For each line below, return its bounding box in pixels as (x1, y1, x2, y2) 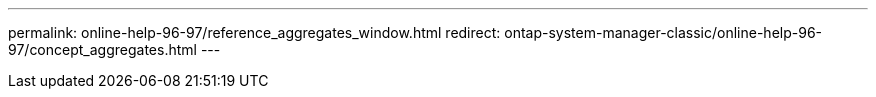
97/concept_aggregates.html (8, 41, 197, 58)
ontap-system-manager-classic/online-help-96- (504, 24, 822, 41)
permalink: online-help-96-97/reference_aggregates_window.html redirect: (8, 24, 501, 41)
